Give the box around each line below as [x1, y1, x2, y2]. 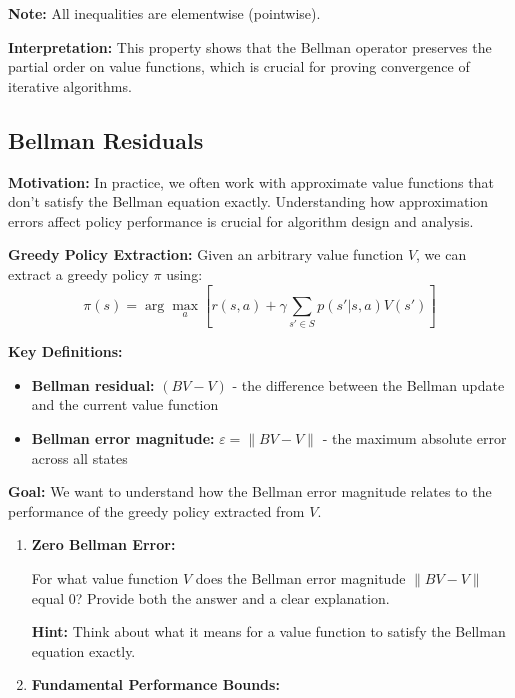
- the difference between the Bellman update [232, 374, 505, 395]
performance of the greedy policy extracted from [8, 500, 305, 521]
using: [166, 263, 203, 284]
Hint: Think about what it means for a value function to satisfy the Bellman [31, 621, 506, 642]
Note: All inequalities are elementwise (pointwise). [8, 3, 321, 23]
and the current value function [31, 394, 219, 415]
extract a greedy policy [8, 263, 149, 284]
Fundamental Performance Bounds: [31, 674, 280, 695]
